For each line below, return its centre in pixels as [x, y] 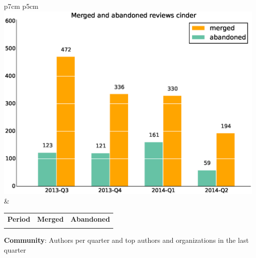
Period [19, 219]
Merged [50, 219]
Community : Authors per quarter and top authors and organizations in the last [127, 240]
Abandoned [90, 219]
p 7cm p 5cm [21, 6]
